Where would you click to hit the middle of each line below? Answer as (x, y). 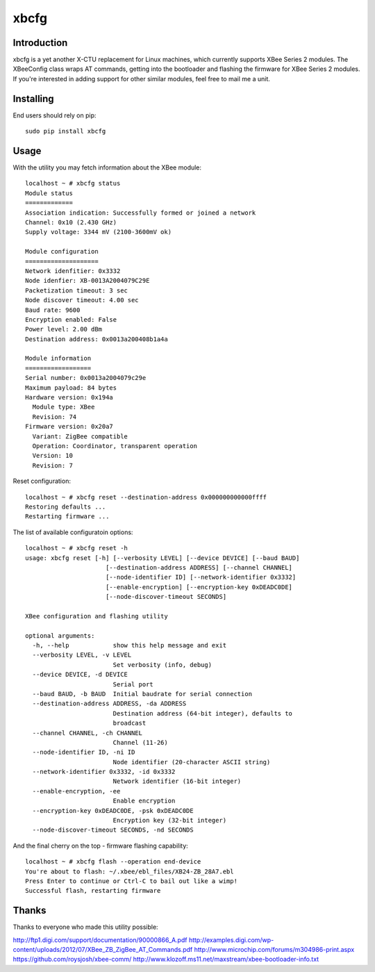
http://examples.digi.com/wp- (231, 940)
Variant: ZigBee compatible (80, 436)
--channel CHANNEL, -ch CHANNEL (87, 733)
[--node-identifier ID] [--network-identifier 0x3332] (201, 577)
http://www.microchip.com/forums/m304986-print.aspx (274, 950)
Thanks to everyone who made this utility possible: (86, 927)
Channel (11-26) (140, 742)
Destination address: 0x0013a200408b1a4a (97, 339)
